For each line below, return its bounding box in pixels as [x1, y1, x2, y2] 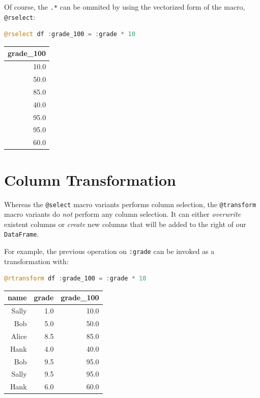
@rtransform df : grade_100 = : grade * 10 [4, 275, 147, 282]
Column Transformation [4, 169, 176, 190]
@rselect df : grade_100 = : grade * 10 [4, 31, 135, 38]
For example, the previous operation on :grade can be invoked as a [4, 246, 215, 257]
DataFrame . [4, 229, 39, 239]
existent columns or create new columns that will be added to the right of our [4, 218, 246, 229]
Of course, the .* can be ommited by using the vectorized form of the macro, [4, 2, 245, 12]
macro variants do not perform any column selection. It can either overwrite [4, 209, 241, 219]
